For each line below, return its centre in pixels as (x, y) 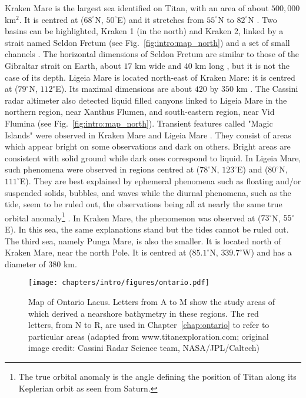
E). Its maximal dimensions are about (124, 89)
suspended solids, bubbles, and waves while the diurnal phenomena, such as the (148, 192)
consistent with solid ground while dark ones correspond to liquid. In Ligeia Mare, (153, 157)
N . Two (262, 19)
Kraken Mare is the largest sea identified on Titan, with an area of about (137, 8)
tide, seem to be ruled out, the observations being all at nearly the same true (144, 204)
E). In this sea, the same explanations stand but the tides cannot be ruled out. (147, 229)
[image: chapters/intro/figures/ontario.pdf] (119, 283)
